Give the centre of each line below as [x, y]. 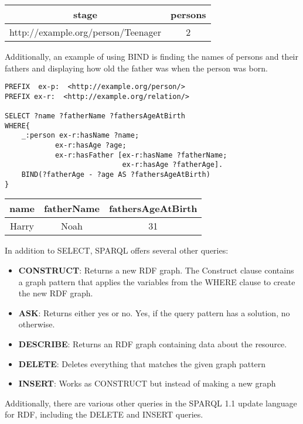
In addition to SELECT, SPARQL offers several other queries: [117, 250]
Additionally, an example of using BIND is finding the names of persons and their [152, 56]
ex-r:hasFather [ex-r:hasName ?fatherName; [141, 155]
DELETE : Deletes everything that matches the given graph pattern [142, 363]
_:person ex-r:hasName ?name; [80, 136]
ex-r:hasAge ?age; [91, 146]
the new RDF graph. [56, 293]
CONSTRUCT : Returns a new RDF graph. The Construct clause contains [156, 270]
